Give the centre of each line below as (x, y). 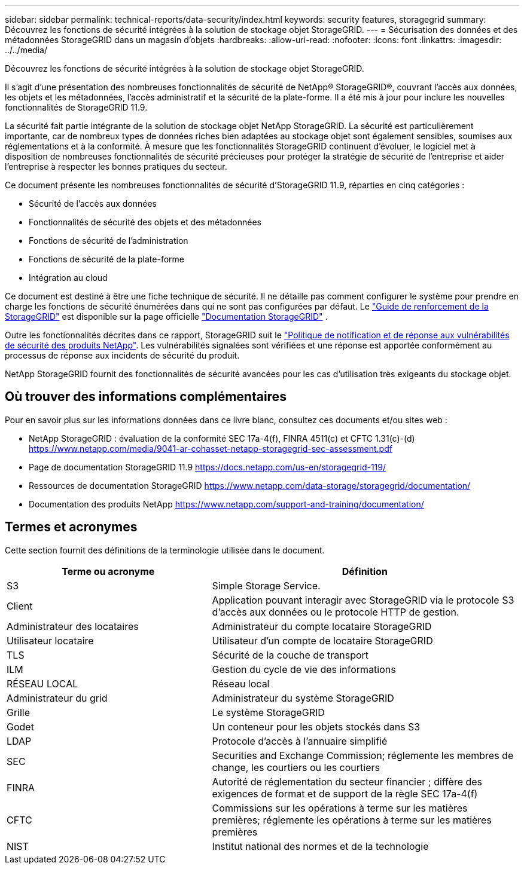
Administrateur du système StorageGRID (303, 698)
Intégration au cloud (68, 278)
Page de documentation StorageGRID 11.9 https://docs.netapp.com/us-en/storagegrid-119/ (208, 467)
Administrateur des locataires (73, 626)
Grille (19, 712)
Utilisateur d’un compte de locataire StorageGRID (322, 640)
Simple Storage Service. (266, 585)
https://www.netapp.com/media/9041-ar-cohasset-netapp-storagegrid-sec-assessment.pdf (211, 448)
